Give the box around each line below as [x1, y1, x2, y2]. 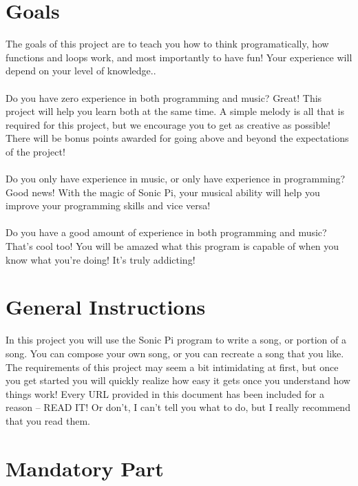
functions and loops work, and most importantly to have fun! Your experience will [6, 50, 352, 64]
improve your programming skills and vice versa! [6, 198, 211, 213]
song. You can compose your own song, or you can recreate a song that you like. [6, 346, 344, 360]
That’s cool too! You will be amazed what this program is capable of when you [6, 239, 339, 253]
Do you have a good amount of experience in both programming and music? [6, 225, 327, 240]
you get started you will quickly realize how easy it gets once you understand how [6, 373, 350, 388]
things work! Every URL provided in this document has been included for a [6, 386, 325, 401]
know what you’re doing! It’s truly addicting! [6, 252, 196, 266]
